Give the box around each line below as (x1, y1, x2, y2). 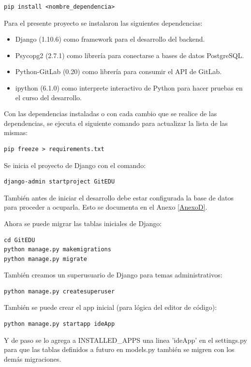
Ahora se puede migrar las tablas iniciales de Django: (4, 218, 162, 228)
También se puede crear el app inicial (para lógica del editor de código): (4, 302, 217, 312)
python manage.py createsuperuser (4, 288, 115, 295)
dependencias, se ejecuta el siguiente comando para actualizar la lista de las (4, 118, 228, 128)
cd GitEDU (4, 236, 35, 244)
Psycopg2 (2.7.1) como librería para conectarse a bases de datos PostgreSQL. (15, 50, 244, 60)
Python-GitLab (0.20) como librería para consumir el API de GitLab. (15, 66, 222, 76)
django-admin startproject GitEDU (4, 178, 115, 185)
